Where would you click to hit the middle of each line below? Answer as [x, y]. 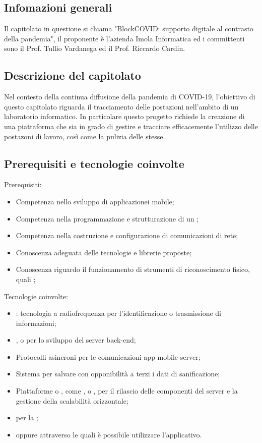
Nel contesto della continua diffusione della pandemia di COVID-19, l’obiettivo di [130, 97]
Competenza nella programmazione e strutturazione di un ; [107, 218]
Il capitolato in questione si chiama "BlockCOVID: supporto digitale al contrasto [129, 29]
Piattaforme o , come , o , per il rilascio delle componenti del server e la [127, 391]
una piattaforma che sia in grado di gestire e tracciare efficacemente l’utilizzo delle [131, 126]
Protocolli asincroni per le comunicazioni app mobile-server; [108, 356]
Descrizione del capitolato [73, 75]
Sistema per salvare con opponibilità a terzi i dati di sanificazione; [118, 374]
